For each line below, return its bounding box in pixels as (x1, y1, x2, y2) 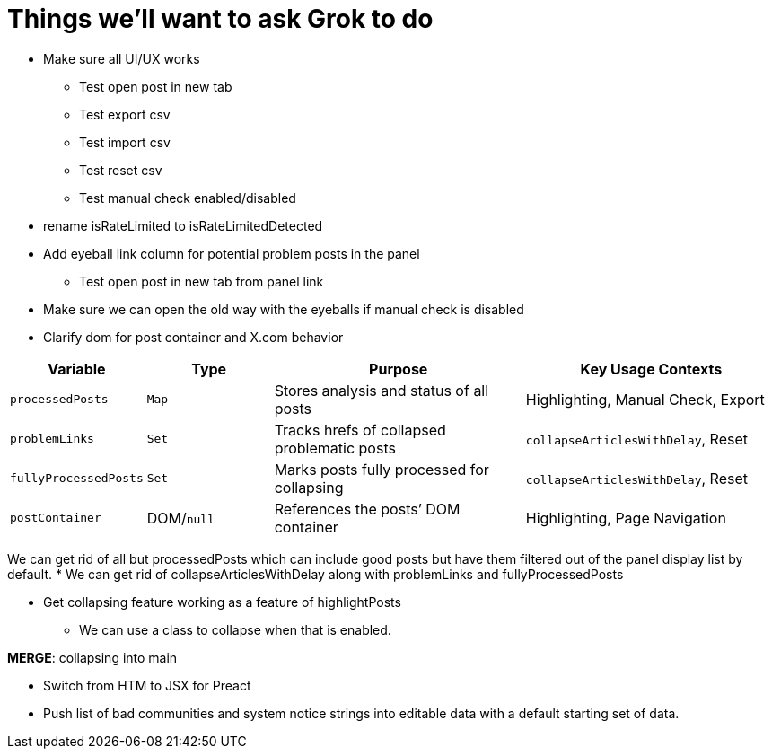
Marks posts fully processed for (274, 460, 489, 479)
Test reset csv (79, 162, 162, 178)
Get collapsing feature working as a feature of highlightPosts (43, 593, 401, 610)
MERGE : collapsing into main (7, 649, 178, 665)
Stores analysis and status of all (274, 381, 489, 400)
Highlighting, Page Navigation (525, 508, 726, 527)
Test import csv (79, 134, 171, 150)
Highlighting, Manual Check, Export (525, 390, 765, 409)
